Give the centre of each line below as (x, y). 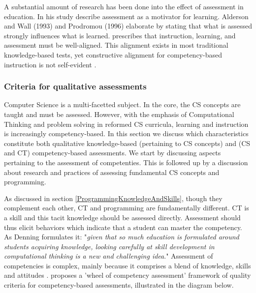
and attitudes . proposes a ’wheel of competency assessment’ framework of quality (128, 275)
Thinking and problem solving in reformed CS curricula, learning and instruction (126, 124)
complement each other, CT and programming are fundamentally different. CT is (127, 208)
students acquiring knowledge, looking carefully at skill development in (109, 246)
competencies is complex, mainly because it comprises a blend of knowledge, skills (128, 265)
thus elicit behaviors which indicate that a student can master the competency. (123, 227)
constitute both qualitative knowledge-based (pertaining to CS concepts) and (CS (127, 143)
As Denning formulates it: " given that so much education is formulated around (122, 237)
